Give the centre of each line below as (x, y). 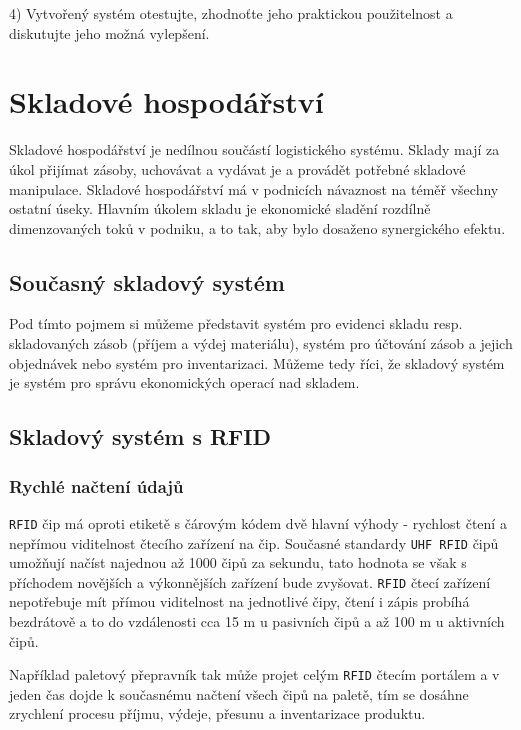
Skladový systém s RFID (140, 436)
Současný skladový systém (147, 281)
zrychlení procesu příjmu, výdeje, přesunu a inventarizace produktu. (217, 713)
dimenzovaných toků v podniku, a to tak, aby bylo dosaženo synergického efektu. (257, 227)
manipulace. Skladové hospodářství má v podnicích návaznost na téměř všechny (254, 188)
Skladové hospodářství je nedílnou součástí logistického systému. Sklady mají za (254, 149)
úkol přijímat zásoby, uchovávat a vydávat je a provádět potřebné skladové (237, 168)
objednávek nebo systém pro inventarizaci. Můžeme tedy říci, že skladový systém (257, 362)
